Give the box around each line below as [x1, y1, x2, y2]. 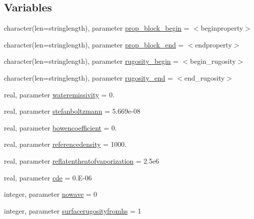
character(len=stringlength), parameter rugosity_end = [4, 72, 173, 83]
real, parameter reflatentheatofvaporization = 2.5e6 [4, 155, 159, 166]
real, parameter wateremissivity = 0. [4, 89, 115, 99]
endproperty [195, 39, 232, 49]
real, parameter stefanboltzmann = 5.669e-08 [4, 106, 140, 116]
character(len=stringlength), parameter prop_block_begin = [4, 23, 189, 33]
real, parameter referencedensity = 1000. [4, 139, 127, 149]
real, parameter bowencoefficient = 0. [4, 122, 117, 132]
